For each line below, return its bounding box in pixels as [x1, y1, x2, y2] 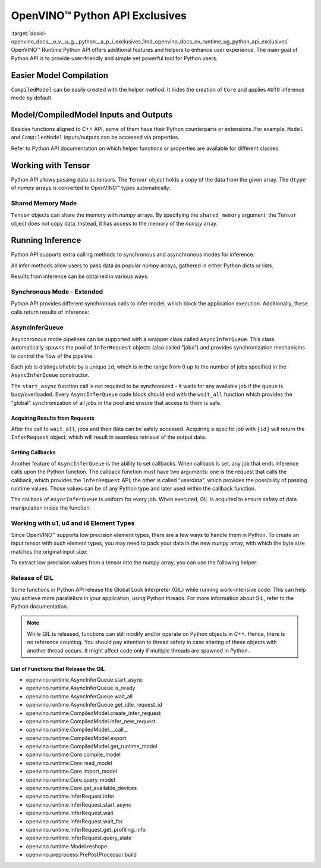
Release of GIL [11, 573, 53, 582]
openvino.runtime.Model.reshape [26, 842, 108, 850]
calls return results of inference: [11, 308, 89, 316]
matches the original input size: [11, 548, 88, 555]
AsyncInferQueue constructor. [11, 371, 89, 379]
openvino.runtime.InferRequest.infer [26, 792, 115, 800]
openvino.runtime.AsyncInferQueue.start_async [26, 676, 143, 683]
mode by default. [11, 94, 53, 101]
